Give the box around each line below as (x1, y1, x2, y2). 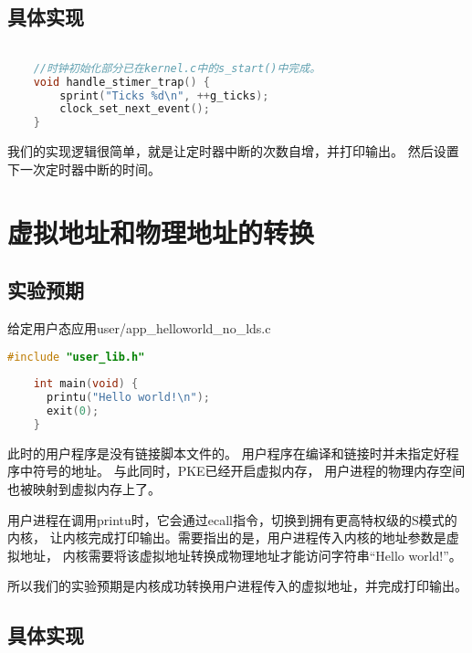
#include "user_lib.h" (7, 350, 145, 363)
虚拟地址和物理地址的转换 (7, 213, 315, 250)
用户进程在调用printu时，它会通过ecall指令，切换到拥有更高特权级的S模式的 (7, 510, 457, 529)
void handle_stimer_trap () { (33, 75, 210, 89)
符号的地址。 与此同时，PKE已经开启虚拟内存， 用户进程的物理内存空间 (32, 461, 466, 480)
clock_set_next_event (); (59, 102, 210, 116)
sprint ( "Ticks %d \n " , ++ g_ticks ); (59, 89, 269, 102)
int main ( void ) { (33, 377, 139, 391)
